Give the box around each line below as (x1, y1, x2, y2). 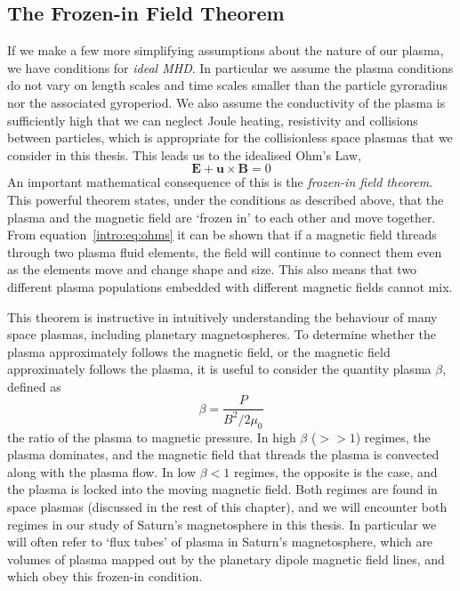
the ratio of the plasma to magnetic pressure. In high (7, 427, 296, 446)
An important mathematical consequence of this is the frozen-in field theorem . (7, 173, 433, 191)
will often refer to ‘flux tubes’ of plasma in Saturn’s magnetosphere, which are (7, 532, 433, 551)
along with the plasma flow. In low (7, 462, 197, 481)
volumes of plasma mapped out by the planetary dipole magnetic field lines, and (7, 549, 445, 568)
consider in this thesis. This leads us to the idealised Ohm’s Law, (7, 145, 361, 164)
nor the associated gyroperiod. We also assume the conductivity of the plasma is (7, 93, 446, 111)
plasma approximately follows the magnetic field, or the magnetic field (7, 342, 391, 360)
